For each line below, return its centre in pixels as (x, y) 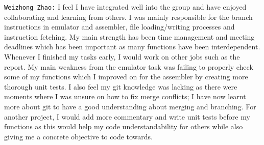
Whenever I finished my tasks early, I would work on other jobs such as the (122, 57)
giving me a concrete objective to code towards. (79, 136)
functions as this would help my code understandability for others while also (124, 126)
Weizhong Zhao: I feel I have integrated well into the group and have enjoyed (125, 7)
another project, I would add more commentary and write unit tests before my (127, 116)
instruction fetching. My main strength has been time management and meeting (129, 36)
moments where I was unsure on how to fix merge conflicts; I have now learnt (125, 96)
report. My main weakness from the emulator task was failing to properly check (129, 66)
